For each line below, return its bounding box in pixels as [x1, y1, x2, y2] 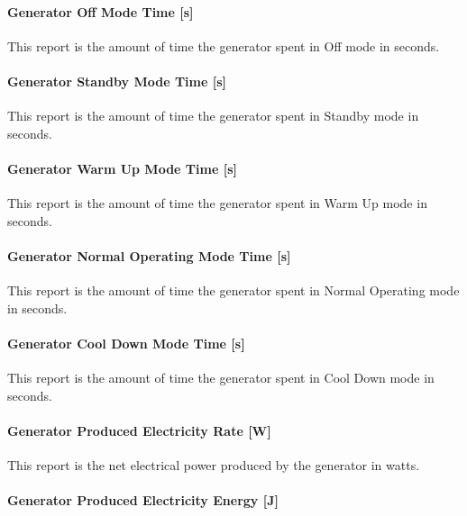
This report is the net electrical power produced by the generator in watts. [7, 456, 420, 475]
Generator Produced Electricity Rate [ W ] [7, 421, 271, 439]
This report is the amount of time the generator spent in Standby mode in [7, 106, 419, 125]
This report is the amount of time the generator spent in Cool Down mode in [7, 368, 435, 387]
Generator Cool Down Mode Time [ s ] [7, 333, 245, 352]
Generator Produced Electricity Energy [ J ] [7, 491, 279, 510]
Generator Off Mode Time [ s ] [7, 2, 194, 21]
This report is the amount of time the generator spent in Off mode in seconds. [7, 36, 440, 55]
